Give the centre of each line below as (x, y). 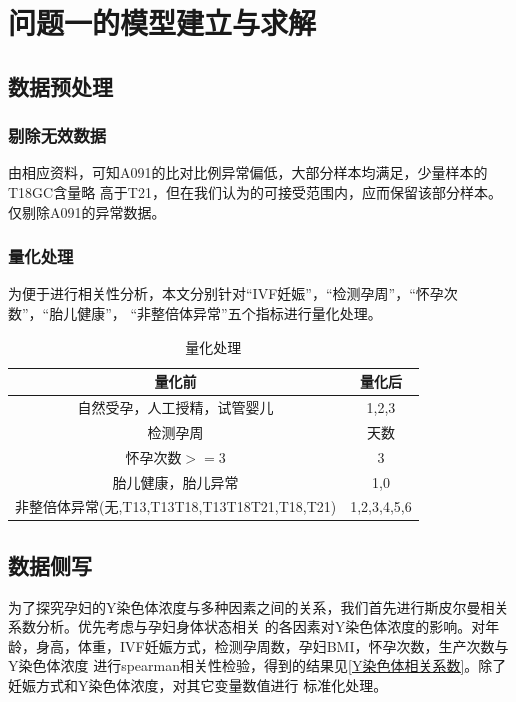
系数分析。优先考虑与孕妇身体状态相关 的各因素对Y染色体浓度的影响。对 (247, 626)
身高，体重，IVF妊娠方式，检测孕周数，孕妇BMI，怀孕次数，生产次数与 (272, 645)
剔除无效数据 (57, 135)
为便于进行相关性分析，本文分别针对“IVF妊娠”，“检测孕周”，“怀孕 (226, 293)
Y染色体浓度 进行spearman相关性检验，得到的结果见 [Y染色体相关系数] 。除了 (257, 665)
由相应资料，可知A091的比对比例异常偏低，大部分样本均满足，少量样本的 (248, 172)
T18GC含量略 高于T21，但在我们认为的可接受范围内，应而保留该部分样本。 (255, 191)
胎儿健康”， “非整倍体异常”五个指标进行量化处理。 (215, 312)
